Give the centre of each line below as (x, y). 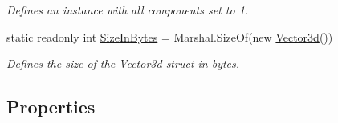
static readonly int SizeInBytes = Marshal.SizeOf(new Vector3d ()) (170, 36)
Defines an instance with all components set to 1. (128, 10)
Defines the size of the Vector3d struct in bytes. (123, 63)
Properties (51, 107)
